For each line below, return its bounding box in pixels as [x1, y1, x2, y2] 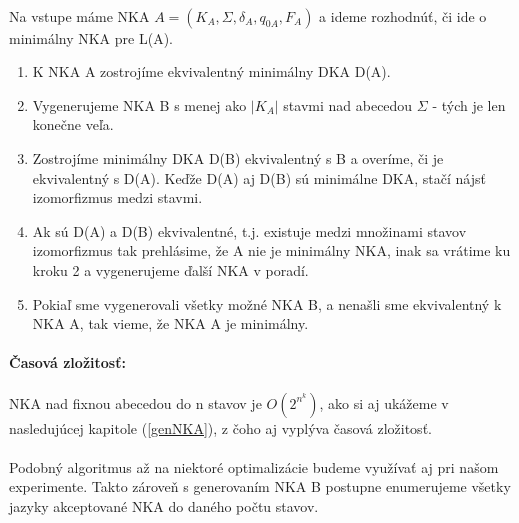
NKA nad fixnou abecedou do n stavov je [9, 392, 262, 413]
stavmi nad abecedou [283, 94, 413, 115]
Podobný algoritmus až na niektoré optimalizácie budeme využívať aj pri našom [9, 456, 499, 477]
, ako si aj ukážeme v [319, 392, 449, 413]
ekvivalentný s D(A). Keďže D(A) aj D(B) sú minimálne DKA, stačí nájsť [32, 167, 486, 188]
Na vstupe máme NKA [9, 5, 150, 26]
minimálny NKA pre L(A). [9, 27, 173, 48]
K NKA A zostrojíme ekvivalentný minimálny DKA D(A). [32, 61, 391, 82]
